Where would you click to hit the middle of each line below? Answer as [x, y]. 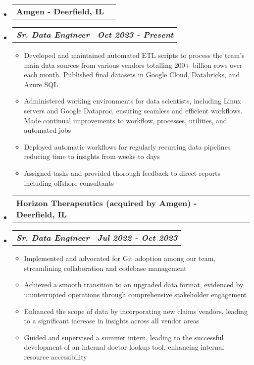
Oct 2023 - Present [135, 34]
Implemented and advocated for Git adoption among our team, [120, 258]
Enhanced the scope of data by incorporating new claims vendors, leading [136, 311]
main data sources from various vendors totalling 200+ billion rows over [133, 65]
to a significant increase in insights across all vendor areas [112, 321]
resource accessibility [55, 356]
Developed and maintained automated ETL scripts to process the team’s [134, 55]
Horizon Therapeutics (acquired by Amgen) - [106, 203]
